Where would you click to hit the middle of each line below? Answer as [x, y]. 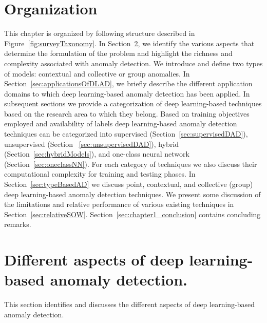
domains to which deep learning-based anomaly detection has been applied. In [127, 93]
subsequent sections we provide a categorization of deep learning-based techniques [133, 103]
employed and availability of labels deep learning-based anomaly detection [121, 123]
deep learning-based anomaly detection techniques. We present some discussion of [132, 194]
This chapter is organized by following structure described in [100, 33]
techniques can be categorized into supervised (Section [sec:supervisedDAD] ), [126, 134]
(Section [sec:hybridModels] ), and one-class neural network [97, 154]
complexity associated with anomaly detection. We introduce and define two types [133, 63]
